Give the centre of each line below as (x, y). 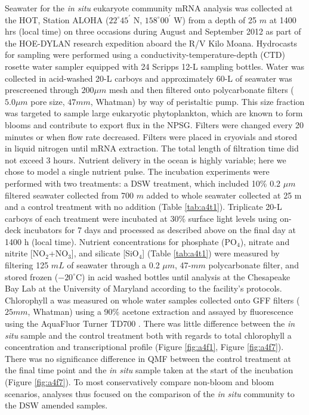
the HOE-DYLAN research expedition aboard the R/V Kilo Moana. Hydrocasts (151, 43)
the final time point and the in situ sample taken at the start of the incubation (149, 370)
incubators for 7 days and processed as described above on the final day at (160, 230)
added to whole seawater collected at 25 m (224, 195)
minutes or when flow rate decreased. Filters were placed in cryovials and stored (151, 136)
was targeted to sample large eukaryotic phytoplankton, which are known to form (154, 113)
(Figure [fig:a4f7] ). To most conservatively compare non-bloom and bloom (140, 382)
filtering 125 (27, 265)
